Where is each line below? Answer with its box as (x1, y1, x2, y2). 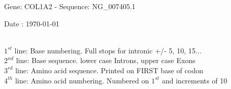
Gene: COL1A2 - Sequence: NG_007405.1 (4, 1, 136, 11)
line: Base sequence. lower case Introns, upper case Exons (16, 55, 196, 66)
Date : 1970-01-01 (4, 18, 59, 28)
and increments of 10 (161, 75, 227, 85)
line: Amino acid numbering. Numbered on (15, 75, 149, 85)
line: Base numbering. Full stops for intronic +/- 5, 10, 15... (14, 45, 202, 55)
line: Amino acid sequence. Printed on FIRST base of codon (15, 65, 203, 75)
